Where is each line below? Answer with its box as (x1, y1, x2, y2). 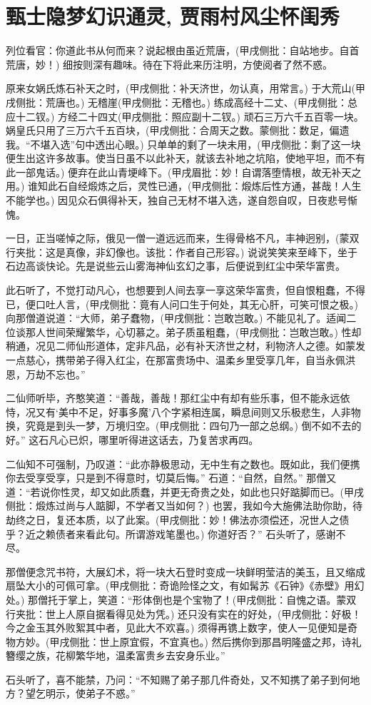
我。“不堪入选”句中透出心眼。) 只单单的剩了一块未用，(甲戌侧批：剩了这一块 (6, 136, 361, 151)
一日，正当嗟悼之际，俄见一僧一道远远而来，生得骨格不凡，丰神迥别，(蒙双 (6, 230, 360, 245)
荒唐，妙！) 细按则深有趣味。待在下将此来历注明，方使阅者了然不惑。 (6, 56, 333, 71)
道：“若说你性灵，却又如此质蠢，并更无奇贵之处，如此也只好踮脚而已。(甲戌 (6, 484, 365, 499)
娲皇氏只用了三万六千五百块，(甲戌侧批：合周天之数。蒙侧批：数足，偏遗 (6, 123, 350, 138)
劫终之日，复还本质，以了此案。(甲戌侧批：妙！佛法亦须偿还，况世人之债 (6, 512, 350, 527)
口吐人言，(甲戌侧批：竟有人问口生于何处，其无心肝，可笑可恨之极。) (35, 296, 358, 311)
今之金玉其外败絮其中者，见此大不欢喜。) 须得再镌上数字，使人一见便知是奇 (6, 620, 358, 635)
